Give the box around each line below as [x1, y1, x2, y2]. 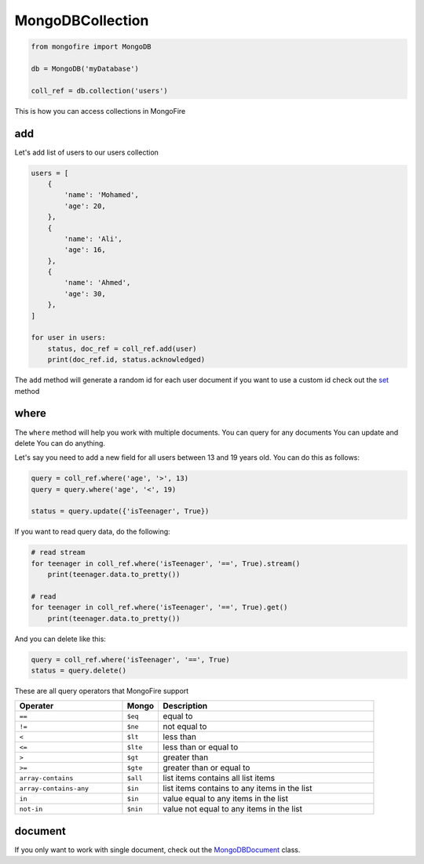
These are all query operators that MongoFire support [14, 687, 189, 696]
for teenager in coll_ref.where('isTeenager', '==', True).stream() [31, 559, 301, 568]
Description [163, 701, 208, 712]
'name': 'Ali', [64, 234, 123, 243]
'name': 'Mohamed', [64, 191, 139, 199]
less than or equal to [163, 742, 239, 753]
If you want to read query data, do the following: [14, 527, 170, 537]
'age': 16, [64, 246, 106, 254]
